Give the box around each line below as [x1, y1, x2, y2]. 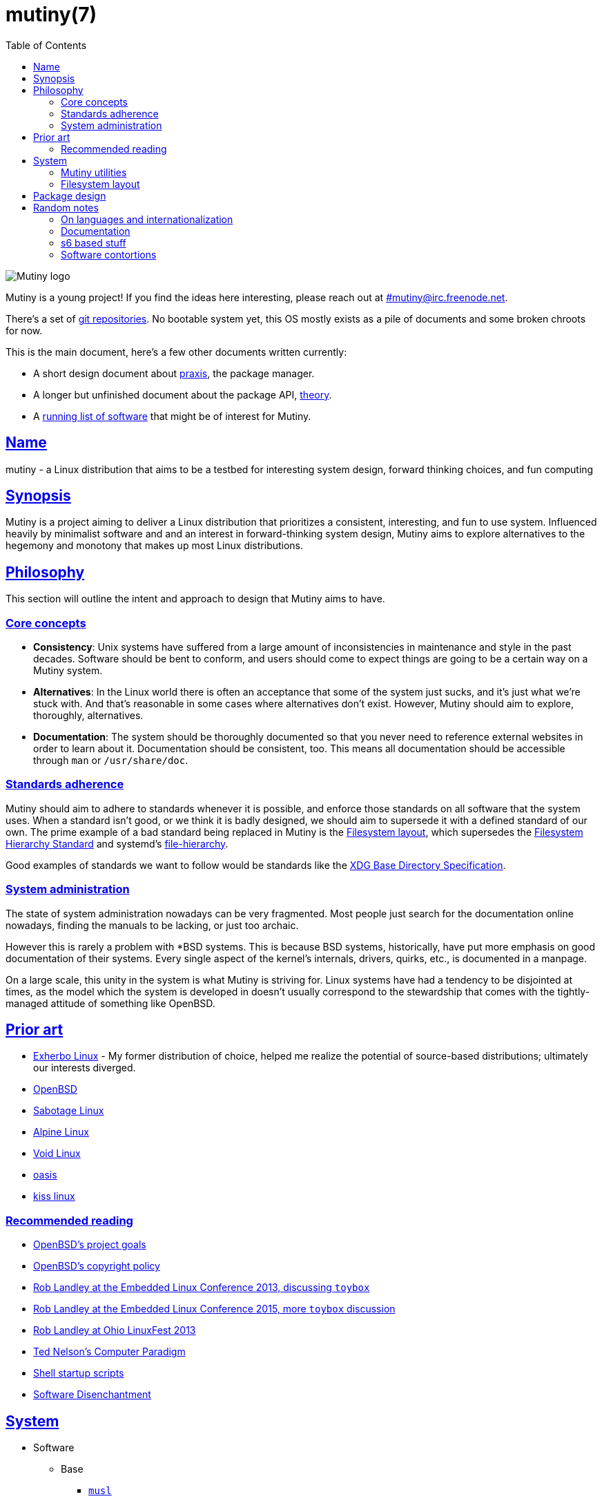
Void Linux [33, 1147, 81, 1160]
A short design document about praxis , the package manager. [33, 367, 315, 379]
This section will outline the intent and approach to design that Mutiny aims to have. [6, 593, 385, 605]
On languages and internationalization [61, 213, 233, 225]
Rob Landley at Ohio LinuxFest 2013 [33, 1324, 196, 1337]
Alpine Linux [33, 1126, 89, 1138]
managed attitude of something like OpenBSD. [6, 997, 215, 1009]
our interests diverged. [33, 1062, 136, 1074]
